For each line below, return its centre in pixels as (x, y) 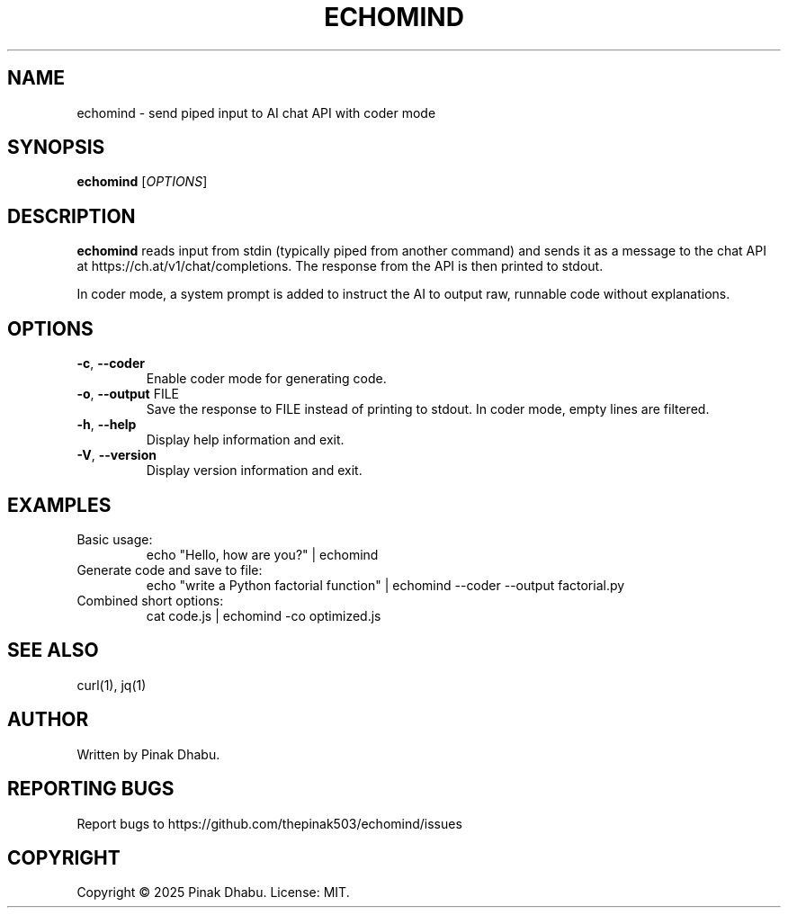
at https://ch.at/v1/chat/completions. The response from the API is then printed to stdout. (340, 266)
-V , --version (116, 455)
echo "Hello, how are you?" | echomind (262, 554)
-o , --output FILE (128, 394)
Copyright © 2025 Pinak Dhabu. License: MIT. (213, 893)
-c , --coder (111, 363)
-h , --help (107, 425)
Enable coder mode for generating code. (266, 379)
